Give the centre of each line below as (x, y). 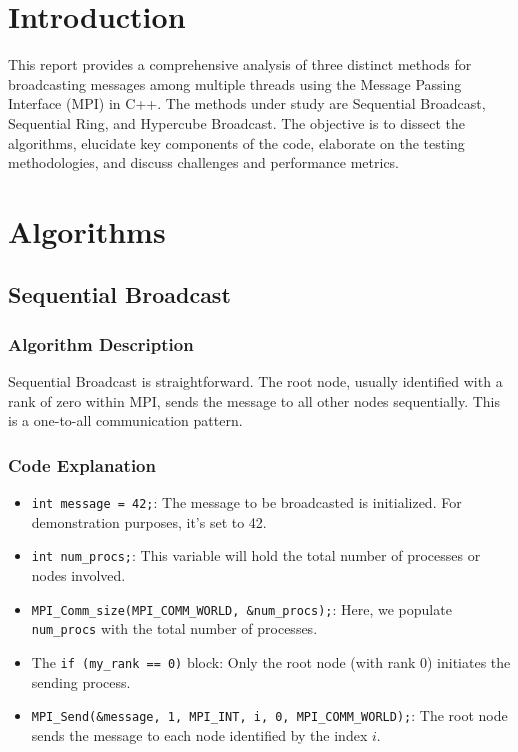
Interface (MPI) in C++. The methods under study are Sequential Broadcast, (247, 103)
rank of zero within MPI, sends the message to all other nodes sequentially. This (254, 400)
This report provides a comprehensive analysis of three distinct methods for (240, 64)
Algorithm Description (101, 343)
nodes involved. (78, 574)
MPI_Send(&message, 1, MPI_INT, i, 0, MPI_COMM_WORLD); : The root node (269, 715)
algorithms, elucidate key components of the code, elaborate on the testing (236, 142)
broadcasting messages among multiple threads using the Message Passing (235, 83)
